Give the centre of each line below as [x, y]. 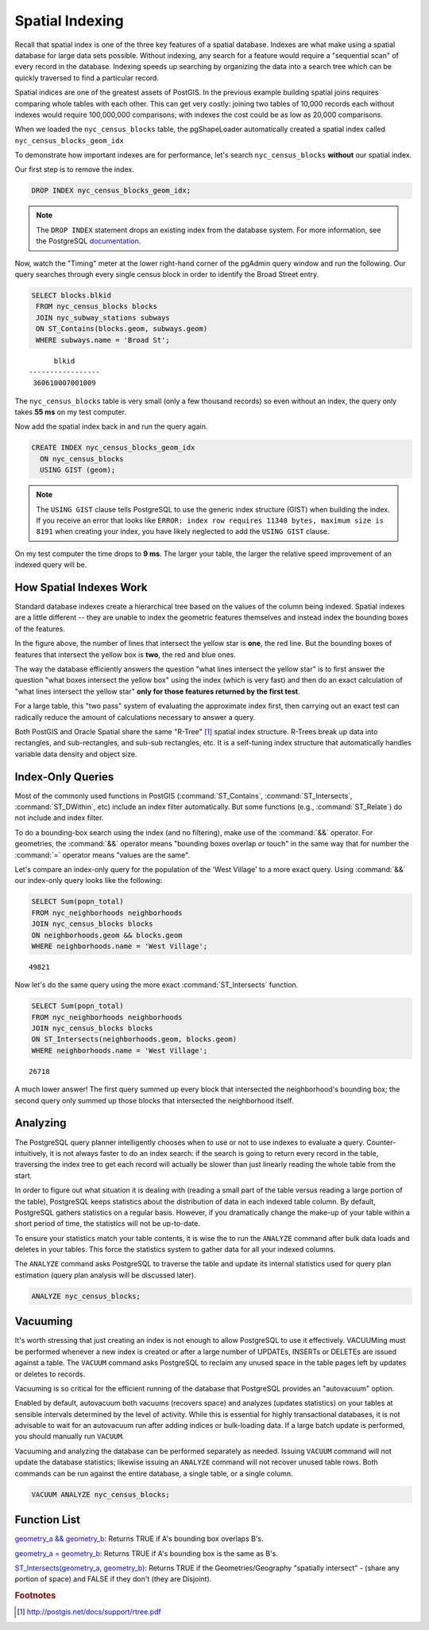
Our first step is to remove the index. [74, 169]
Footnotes [35, 1596]
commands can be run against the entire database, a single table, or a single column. [154, 1473]
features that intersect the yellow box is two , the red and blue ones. [125, 654]
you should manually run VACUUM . [70, 1437]
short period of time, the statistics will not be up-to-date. [107, 1223]
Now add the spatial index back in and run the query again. [111, 426]
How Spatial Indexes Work [81, 587]
